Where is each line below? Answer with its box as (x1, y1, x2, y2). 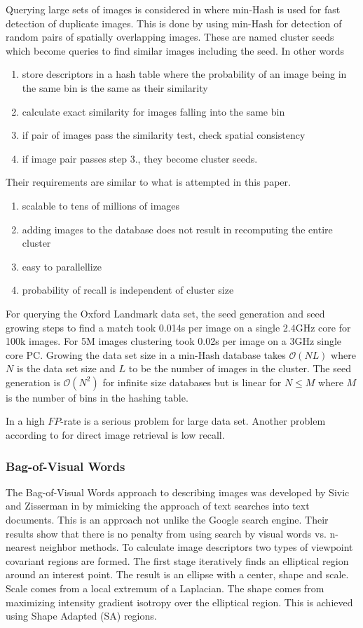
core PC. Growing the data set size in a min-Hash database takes (6, 347, 286, 362)
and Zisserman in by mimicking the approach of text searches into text (6, 498, 310, 513)
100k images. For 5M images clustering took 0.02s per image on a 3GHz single (6, 334, 342, 348)
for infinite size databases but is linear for (102, 374, 282, 389)
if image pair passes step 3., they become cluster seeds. (22, 151, 258, 165)
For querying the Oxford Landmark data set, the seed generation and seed (6, 306, 325, 320)
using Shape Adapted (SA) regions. (6, 608, 157, 623)
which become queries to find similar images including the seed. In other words (6, 43, 345, 57)
